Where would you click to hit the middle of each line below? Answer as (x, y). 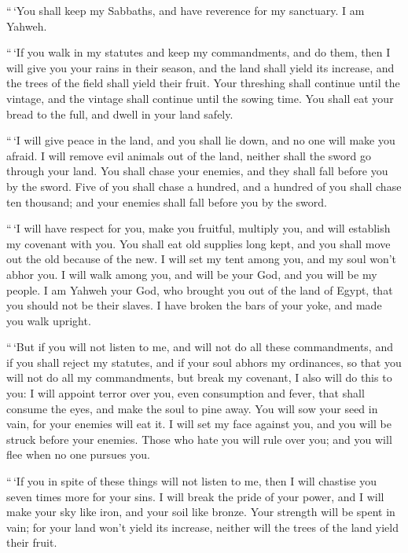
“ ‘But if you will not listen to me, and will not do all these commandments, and (200, 347)
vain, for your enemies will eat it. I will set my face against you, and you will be (199, 424)
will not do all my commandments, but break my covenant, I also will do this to (199, 377)
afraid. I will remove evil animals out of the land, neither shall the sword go (189, 155)
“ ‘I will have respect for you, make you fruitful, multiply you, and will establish (198, 228)
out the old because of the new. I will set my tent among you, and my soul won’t (202, 259)
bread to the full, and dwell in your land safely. (120, 114)
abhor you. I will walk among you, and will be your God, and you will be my (192, 274)
